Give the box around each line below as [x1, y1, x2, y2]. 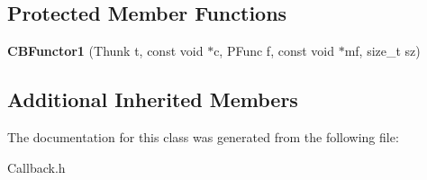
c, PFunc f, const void [213, 41, 334, 60]
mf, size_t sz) [344, 41, 421, 60]
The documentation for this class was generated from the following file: [7, 128, 399, 146]
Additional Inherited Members [7, 85, 298, 113]
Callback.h [7, 157, 66, 176]
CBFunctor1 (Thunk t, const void [7, 41, 204, 60]
